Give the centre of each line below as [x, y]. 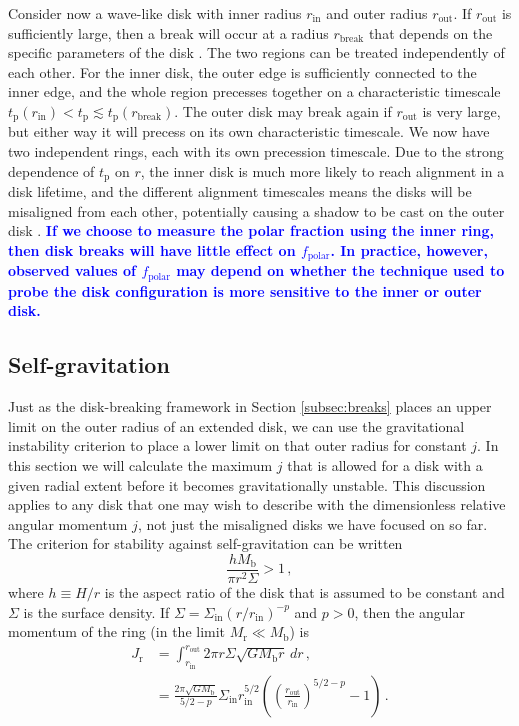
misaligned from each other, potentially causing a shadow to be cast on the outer [256, 210]
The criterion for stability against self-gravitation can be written [205, 543]
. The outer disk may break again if [283, 110]
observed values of [72, 270]
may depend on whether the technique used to [340, 270]
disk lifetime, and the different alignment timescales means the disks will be [240, 191]
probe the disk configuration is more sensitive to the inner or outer [245, 290]
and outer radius [377, 13]
